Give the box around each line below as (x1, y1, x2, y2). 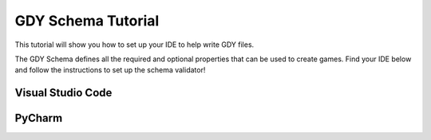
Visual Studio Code (14, 86, 113, 99)
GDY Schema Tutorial (14, 12, 160, 29)
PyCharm (14, 111, 63, 125)
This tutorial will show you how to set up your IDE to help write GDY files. (14, 40, 255, 49)
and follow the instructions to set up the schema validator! (14, 65, 206, 75)
